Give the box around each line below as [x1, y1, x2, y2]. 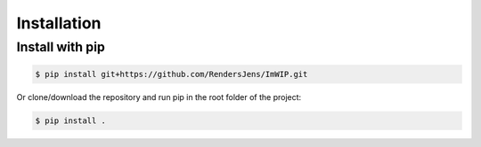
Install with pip [16, 39, 106, 55]
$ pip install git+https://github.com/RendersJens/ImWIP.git [35, 69, 308, 79]
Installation [16, 13, 102, 33]
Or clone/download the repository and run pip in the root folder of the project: [16, 91, 302, 102]
